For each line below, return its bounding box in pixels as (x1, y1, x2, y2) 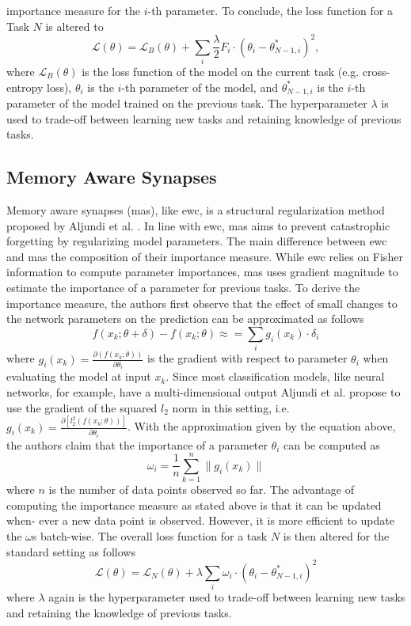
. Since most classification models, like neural (166, 368, 385, 385)
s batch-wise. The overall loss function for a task (32, 528, 268, 544)
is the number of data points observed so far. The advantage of (48, 481, 354, 498)
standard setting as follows (6, 543, 135, 560)
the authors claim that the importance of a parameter (6, 436, 268, 453)
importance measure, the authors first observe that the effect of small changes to (6, 294, 398, 311)
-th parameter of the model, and (121, 78, 278, 95)
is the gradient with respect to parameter (147, 350, 348, 366)
